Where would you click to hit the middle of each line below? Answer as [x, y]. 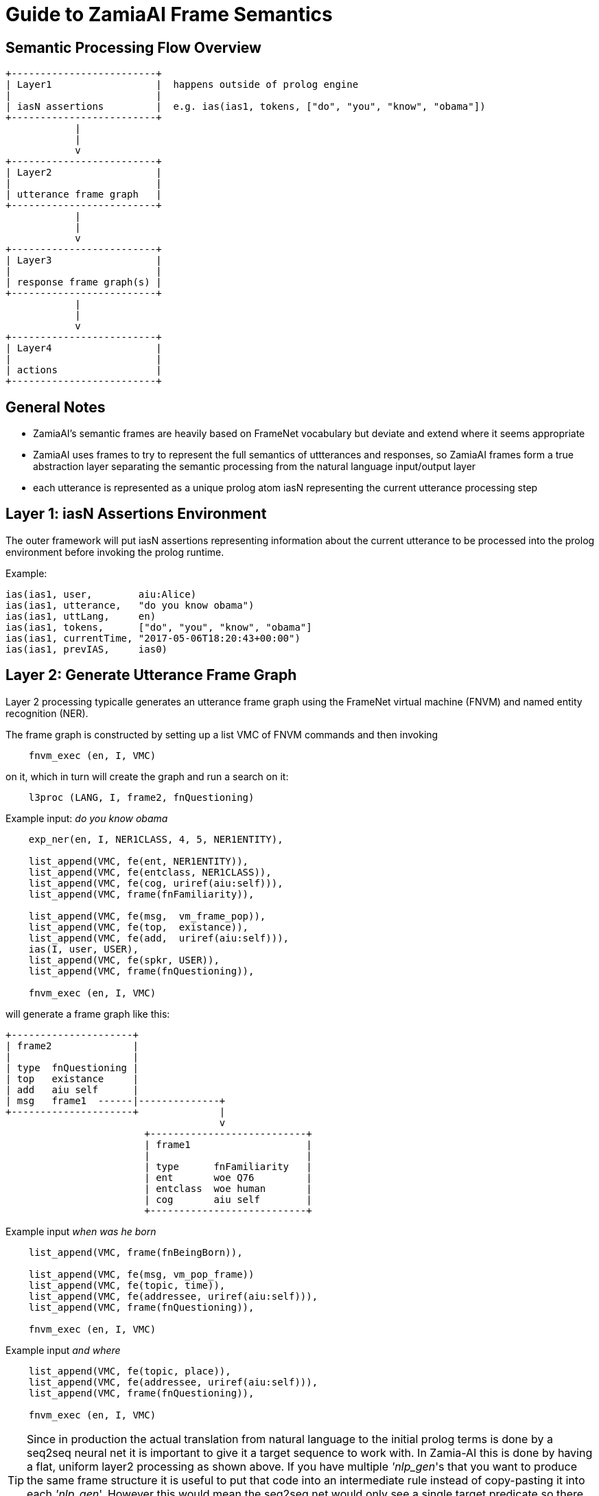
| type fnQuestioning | [72, 1067]
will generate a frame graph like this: [88, 1014]
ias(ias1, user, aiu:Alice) [101, 594]
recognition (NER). [47, 713]
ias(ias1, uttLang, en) [81, 616]
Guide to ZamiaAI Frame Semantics [169, 14]
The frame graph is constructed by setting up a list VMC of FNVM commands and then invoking [222, 734]
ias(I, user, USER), [83, 949]
